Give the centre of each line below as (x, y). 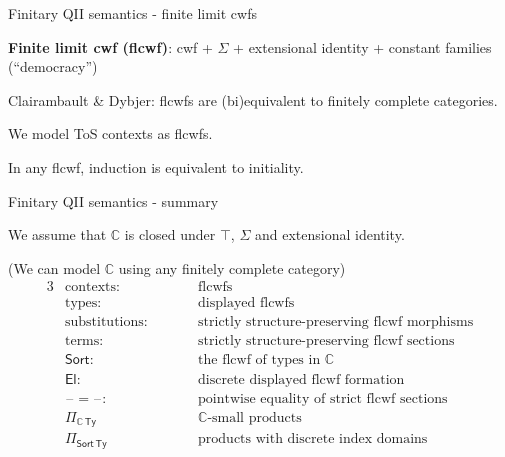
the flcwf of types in (259, 360)
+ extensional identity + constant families (362, 46)
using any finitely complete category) (232, 267)
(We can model (54, 267)
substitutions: (106, 322)
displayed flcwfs (246, 303)
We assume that (57, 234)
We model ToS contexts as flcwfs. (110, 133)
